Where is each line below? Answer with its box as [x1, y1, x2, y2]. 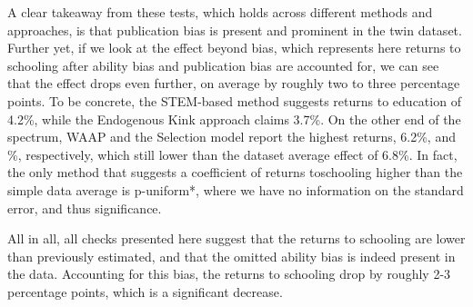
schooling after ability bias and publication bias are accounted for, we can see [7, 55, 439, 74]
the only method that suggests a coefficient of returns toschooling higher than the [7, 163, 463, 182]
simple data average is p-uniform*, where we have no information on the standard [7, 180, 464, 199]
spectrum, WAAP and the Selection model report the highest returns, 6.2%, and [7, 127, 456, 146]
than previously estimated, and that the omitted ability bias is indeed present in [7, 246, 456, 265]
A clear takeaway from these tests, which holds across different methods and [7, 3, 433, 21]
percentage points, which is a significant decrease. [7, 282, 283, 301]
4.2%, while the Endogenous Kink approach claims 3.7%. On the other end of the [7, 109, 461, 128]
